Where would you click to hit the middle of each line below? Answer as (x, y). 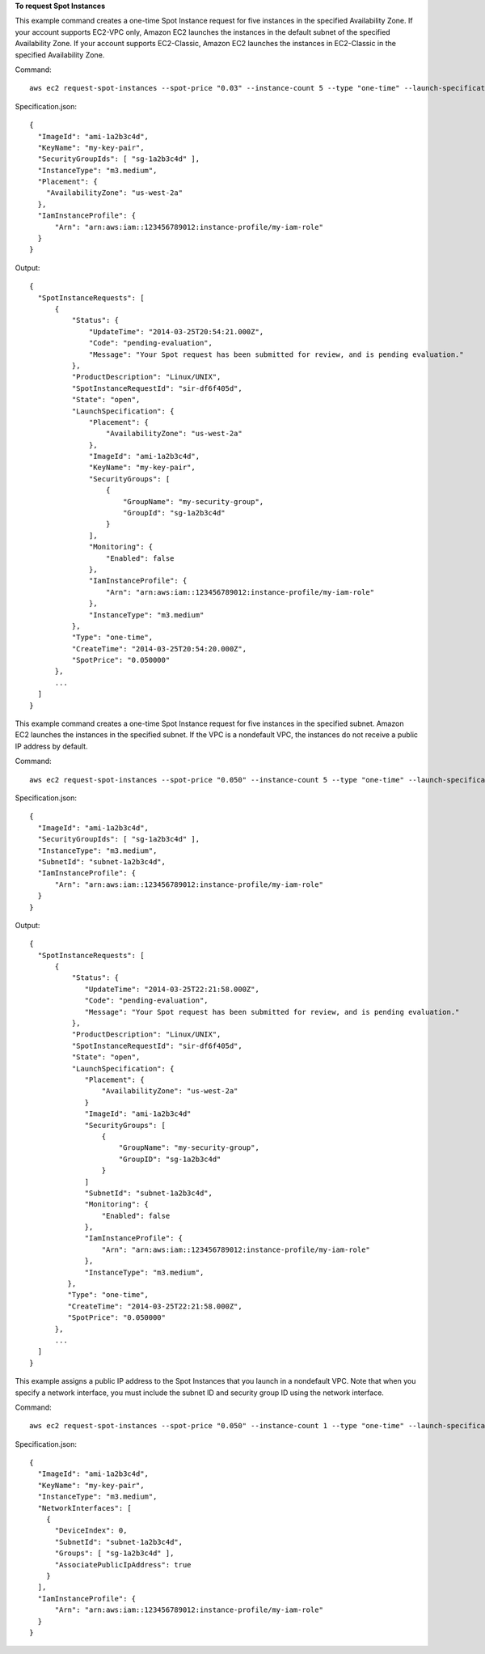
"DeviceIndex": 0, (91, 1531)
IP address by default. (51, 746)
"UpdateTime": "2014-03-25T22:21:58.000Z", (172, 989)
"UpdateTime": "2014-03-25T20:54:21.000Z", (177, 331)
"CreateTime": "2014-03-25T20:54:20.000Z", (159, 649)
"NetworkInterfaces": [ (85, 1508)
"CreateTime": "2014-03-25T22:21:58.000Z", (155, 1306)
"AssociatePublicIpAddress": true (123, 1565)
